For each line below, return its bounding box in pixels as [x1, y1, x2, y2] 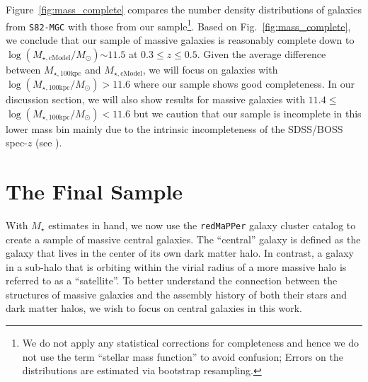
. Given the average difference [197, 46, 326, 61]
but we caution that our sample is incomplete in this [133, 105, 362, 120]
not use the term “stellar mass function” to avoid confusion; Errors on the [22, 349, 343, 364]
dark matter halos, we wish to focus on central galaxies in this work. [6, 301, 302, 316]
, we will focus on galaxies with [142, 62, 278, 76]
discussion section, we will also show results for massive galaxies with [6, 91, 306, 106]
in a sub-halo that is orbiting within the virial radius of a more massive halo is [6, 259, 347, 274]
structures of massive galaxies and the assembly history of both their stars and [6, 286, 347, 301]
